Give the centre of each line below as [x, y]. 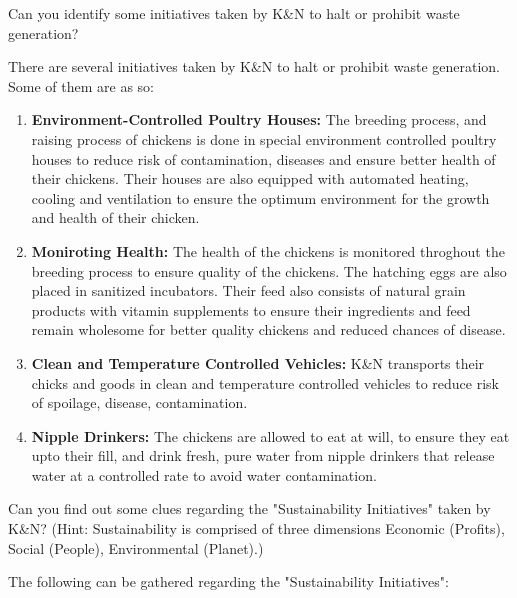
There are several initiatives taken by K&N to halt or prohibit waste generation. [254, 66]
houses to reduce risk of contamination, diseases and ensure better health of [263, 158]
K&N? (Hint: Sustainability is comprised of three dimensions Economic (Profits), [256, 528]
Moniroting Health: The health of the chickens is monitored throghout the [268, 250]
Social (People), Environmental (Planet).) [136, 547]
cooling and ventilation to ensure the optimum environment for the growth [260, 197]
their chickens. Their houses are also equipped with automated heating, [250, 178]
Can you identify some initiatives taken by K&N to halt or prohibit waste [234, 13]
